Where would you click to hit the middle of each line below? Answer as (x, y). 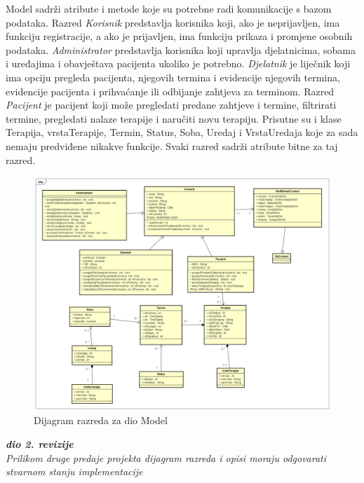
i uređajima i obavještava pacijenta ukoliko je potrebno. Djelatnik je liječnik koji (178, 63)
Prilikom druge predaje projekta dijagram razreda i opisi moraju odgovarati (166, 457)
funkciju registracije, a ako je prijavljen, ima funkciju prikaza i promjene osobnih (179, 36)
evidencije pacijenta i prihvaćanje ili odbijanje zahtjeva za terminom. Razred (170, 91)
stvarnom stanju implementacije (74, 471)
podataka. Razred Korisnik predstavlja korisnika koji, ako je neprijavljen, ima (173, 22)
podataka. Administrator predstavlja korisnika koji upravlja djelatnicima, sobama (181, 49)
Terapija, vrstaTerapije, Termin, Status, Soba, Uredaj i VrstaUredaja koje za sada (182, 132)
